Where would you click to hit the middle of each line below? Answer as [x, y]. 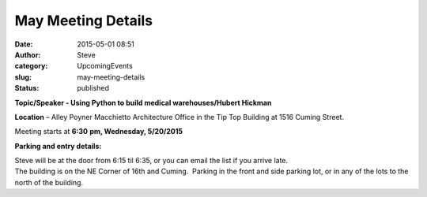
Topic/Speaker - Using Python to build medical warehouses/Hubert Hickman [143, 102]
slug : [23, 77]
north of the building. [49, 182]
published [93, 88]
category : [31, 66]
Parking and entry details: [58, 146]
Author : [28, 54]
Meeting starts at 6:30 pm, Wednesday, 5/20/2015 [99, 132]
